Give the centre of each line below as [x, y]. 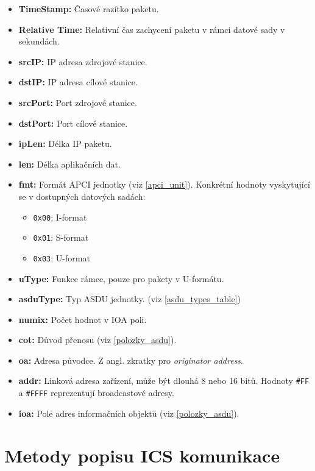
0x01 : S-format [61, 237]
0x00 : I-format [60, 217]
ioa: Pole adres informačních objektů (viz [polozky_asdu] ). [129, 413]
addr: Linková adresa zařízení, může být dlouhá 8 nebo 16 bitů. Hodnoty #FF [164, 381]
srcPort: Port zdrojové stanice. [78, 102]
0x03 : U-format [62, 257]
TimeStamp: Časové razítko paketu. [89, 9]
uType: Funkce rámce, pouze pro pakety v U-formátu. [121, 278]
